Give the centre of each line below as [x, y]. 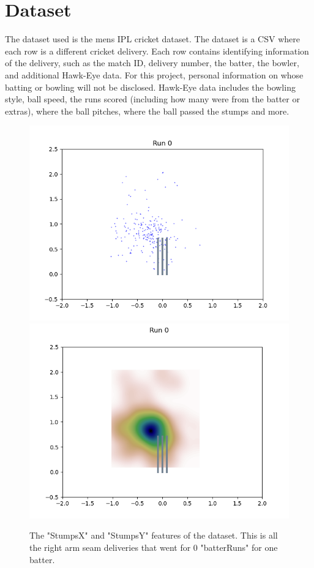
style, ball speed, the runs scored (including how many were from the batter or [152, 99]
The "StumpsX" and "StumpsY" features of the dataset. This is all [154, 535]
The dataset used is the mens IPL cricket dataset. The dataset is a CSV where [152, 39]
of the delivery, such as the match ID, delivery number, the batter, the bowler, [152, 63]
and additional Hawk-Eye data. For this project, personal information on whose [154, 74]
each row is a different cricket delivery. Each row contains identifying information [157, 51]
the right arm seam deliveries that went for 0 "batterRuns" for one [154, 547]
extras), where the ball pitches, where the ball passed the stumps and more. [147, 111]
